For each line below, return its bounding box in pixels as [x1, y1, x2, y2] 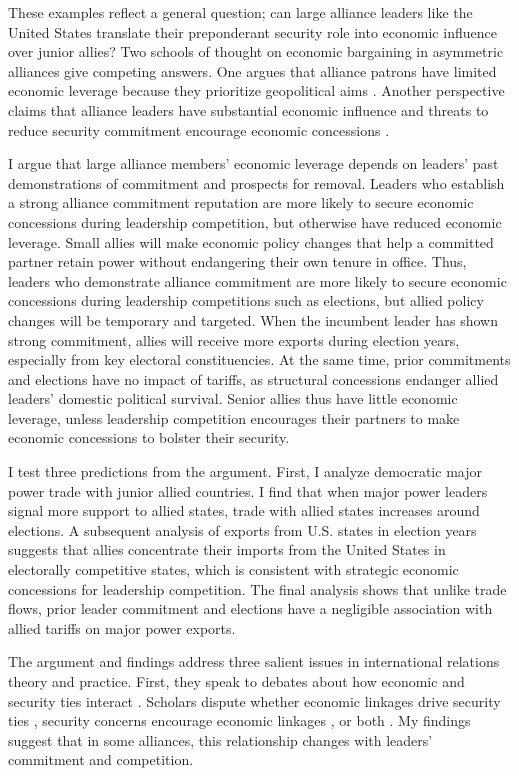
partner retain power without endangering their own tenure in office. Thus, [8, 251, 467, 272]
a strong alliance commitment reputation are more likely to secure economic [8, 192, 474, 213]
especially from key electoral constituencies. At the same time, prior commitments [8, 349, 511, 370]
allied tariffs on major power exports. [8, 617, 236, 638]
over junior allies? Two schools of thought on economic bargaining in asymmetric [8, 41, 504, 62]
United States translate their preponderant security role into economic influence [8, 21, 497, 42]
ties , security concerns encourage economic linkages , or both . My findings [8, 710, 471, 731]
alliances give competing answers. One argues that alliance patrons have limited [8, 60, 497, 81]
